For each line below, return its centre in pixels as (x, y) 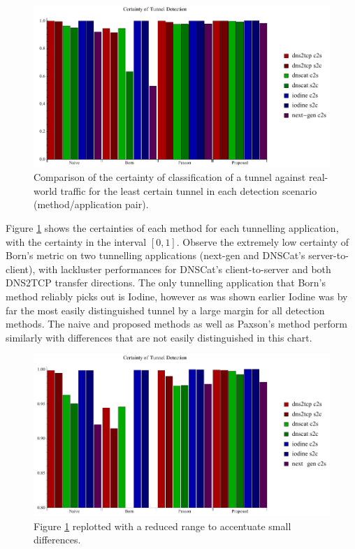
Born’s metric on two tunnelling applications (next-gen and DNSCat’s (155, 255)
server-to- (328, 255)
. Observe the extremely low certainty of (263, 241)
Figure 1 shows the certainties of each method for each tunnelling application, (172, 228)
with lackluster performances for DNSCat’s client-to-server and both (185, 269)
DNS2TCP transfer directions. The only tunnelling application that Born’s (166, 283)
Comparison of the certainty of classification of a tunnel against (170, 177)
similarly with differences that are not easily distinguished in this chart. (159, 337)
